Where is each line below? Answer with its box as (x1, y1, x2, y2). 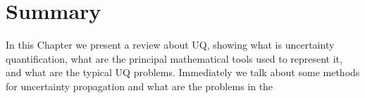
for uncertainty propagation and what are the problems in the (6, 78, 273, 93)
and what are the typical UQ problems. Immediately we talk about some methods (6, 65, 360, 80)
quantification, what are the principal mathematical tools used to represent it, (6, 51, 342, 66)
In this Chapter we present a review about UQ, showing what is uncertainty (6, 37, 335, 52)
